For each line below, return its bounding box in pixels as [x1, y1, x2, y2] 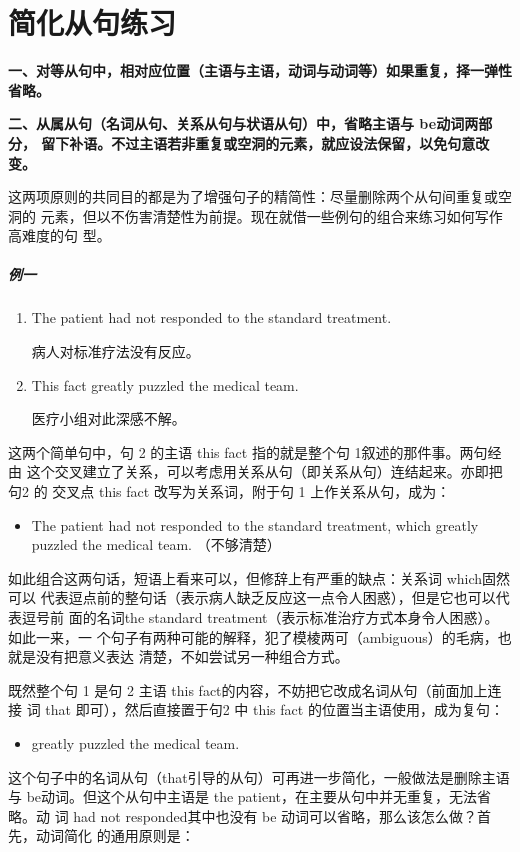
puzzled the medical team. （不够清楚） [31, 534, 281, 555]
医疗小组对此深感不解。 [31, 408, 186, 429]
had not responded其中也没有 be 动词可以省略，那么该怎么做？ [73, 805, 478, 826]
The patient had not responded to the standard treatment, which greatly [31, 514, 479, 535]
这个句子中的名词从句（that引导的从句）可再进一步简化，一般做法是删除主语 [8, 766, 510, 787]
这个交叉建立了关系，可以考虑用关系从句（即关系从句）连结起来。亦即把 [26, 461, 503, 482]
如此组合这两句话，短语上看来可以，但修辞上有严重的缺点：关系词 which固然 [8, 567, 511, 588]
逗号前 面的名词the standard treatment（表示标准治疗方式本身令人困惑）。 [21, 606, 499, 627]
